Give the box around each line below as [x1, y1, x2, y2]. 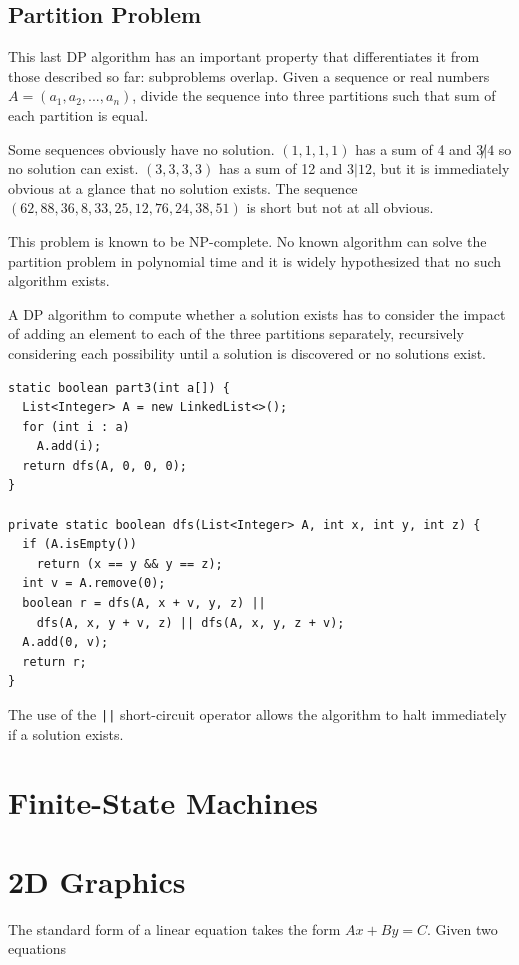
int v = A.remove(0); [22, 576, 166, 591]
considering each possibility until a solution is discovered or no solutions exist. [8, 342, 486, 363]
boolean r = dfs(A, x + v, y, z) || [22, 596, 266, 611]
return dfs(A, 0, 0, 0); [22, 458, 187, 473]
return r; [22, 654, 87, 669]
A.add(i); [36, 439, 102, 454]
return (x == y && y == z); [36, 556, 223, 571]
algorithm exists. [8, 270, 110, 291]
